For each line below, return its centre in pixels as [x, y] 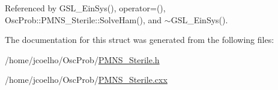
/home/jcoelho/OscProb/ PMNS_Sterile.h [82, 59]
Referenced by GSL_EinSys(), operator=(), [85, 8]
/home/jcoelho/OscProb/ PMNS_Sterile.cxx [86, 80]
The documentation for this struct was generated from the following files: [140, 40]
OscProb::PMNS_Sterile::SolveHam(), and [83, 19]
